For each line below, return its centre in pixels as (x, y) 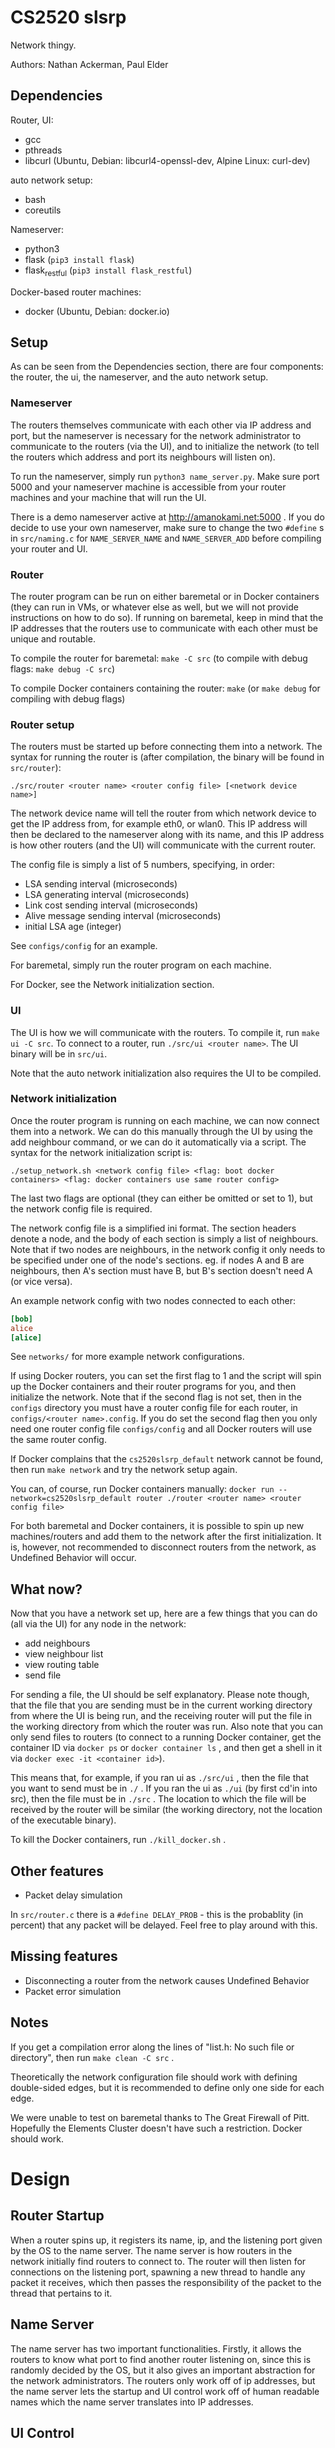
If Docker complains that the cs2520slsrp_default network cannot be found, (167, 1459)
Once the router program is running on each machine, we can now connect (165, 1120)
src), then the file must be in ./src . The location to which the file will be (158, 1799)
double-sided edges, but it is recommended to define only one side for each (167, 2087)
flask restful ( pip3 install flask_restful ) (108, 271)
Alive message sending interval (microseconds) (123, 916)
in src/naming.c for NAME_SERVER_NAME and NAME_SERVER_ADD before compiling (166, 538)
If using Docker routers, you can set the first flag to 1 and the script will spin (166, 1376)
